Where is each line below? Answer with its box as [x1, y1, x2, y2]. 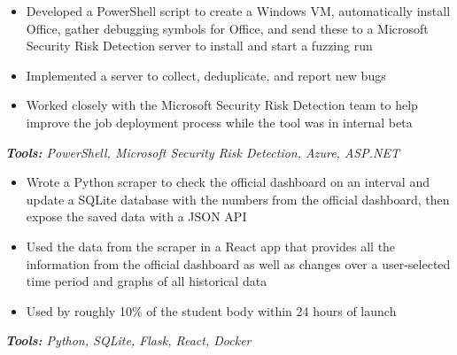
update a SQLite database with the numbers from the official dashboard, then [26, 189, 450, 208]
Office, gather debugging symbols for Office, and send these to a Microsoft [26, 19, 429, 37]
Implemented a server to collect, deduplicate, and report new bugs [26, 66, 386, 84]
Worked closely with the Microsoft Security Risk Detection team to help [26, 96, 418, 114]
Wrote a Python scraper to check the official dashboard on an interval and [26, 173, 430, 191]
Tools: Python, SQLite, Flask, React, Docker [5, 331, 252, 350]
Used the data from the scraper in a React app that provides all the [26, 236, 396, 255]
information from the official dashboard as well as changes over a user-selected [26, 254, 451, 273]
